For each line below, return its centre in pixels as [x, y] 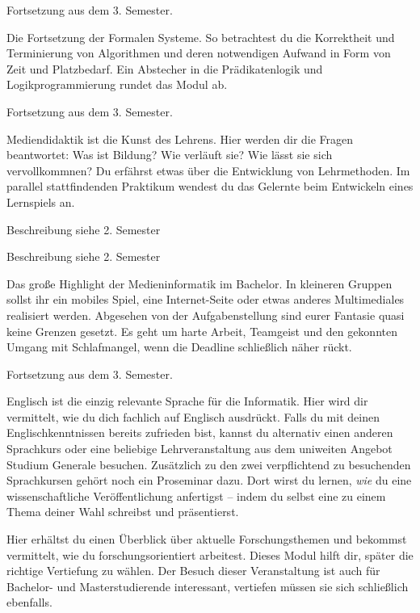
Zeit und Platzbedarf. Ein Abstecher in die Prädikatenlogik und [165, 68]
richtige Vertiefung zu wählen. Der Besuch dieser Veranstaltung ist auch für [193, 571]
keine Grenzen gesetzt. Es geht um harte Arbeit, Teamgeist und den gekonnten [202, 331]
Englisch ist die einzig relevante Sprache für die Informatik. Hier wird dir [187, 401]
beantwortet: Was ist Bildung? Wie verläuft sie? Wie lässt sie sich [170, 155]
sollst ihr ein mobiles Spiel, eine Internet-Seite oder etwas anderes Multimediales [206, 299]
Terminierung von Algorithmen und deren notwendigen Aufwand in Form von [199, 53]
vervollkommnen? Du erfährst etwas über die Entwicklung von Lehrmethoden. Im [208, 170]
